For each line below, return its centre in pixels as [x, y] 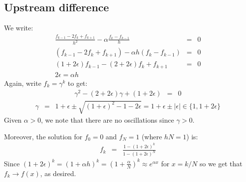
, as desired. [58, 173]
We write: [19, 28]
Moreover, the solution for [43, 136]
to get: [77, 83]
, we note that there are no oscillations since [108, 120]
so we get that [221, 163]
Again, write [23, 83]
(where [152, 136]
